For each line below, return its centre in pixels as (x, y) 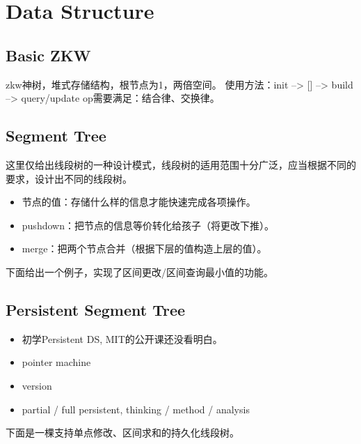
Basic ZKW (48, 55)
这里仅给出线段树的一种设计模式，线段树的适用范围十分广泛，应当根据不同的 (181, 164)
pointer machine (56, 362)
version (37, 385)
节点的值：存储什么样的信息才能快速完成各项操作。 (139, 202)
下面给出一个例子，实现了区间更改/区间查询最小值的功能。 (139, 271)
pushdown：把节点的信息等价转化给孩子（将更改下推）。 (148, 225)
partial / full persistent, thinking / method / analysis (136, 409)
